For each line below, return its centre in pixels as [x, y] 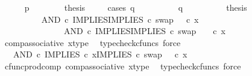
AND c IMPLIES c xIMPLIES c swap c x [100, 54]
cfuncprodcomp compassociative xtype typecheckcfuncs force [123, 66]
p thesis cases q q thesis [136, 7]
